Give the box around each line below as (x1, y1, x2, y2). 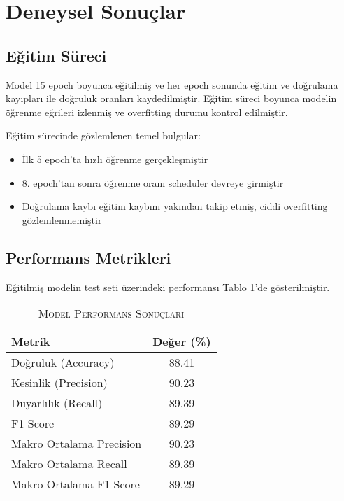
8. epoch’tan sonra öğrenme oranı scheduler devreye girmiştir (22, 175, 284, 190)
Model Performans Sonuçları (38, 305, 185, 322)
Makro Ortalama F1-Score (11, 476, 140, 493)
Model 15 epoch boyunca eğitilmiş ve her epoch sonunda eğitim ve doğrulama (6, 77, 338, 92)
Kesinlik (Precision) (11, 374, 108, 391)
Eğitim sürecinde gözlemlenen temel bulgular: (6, 128, 201, 143)
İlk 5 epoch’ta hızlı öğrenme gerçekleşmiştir (22, 151, 208, 166)
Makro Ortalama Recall (11, 456, 127, 472)
